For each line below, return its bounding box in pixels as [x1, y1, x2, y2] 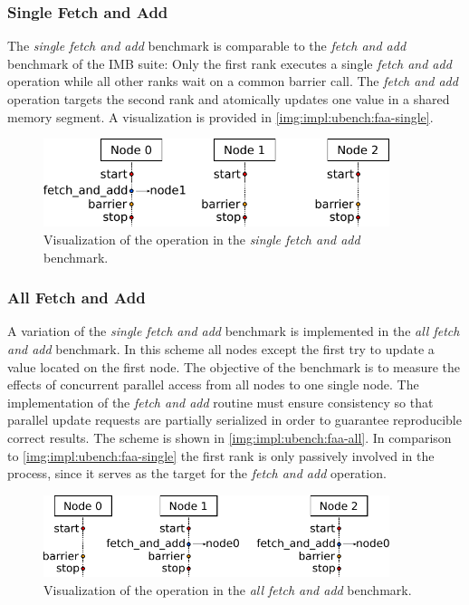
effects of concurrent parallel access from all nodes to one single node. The [7, 375, 419, 394]
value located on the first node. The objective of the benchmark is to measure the [7, 357, 461, 376]
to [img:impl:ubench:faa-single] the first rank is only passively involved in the [7, 446, 435, 465]
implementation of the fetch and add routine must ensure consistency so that [7, 392, 434, 411]
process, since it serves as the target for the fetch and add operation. [7, 464, 387, 483]
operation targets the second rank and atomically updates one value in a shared [7, 90, 450, 108]
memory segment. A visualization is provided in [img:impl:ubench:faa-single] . [7, 107, 434, 126]
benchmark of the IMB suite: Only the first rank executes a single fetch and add [7, 53, 452, 72]
